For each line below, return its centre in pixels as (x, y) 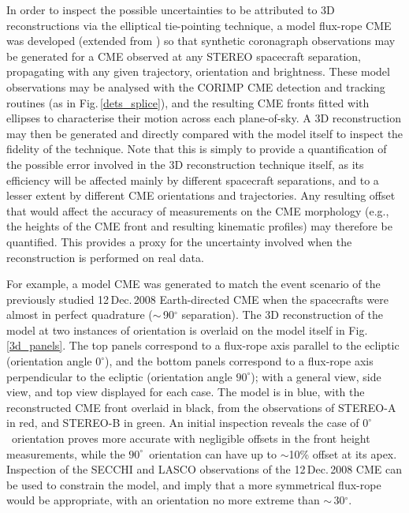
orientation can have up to (213, 453)
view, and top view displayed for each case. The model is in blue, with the (186, 392)
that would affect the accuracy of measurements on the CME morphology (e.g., (198, 210)
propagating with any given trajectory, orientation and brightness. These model (198, 71)
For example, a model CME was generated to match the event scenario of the (193, 284)
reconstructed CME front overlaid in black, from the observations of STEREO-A (201, 407)
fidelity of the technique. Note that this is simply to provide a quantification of (197, 149)
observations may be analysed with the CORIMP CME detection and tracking (196, 86)
